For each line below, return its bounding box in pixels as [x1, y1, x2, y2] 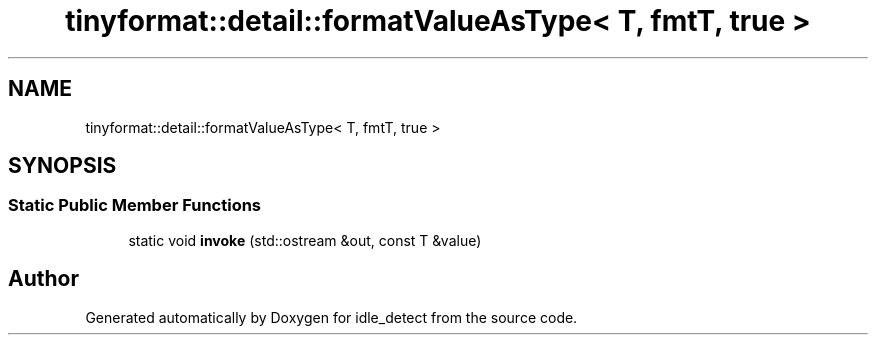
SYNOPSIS [8, 153, 117, 179]
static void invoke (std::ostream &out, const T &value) [128, 231, 482, 249]
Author [8, 266, 79, 292]
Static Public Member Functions [8, 195, 262, 216]
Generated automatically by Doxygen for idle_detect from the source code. [85, 308, 578, 326]
